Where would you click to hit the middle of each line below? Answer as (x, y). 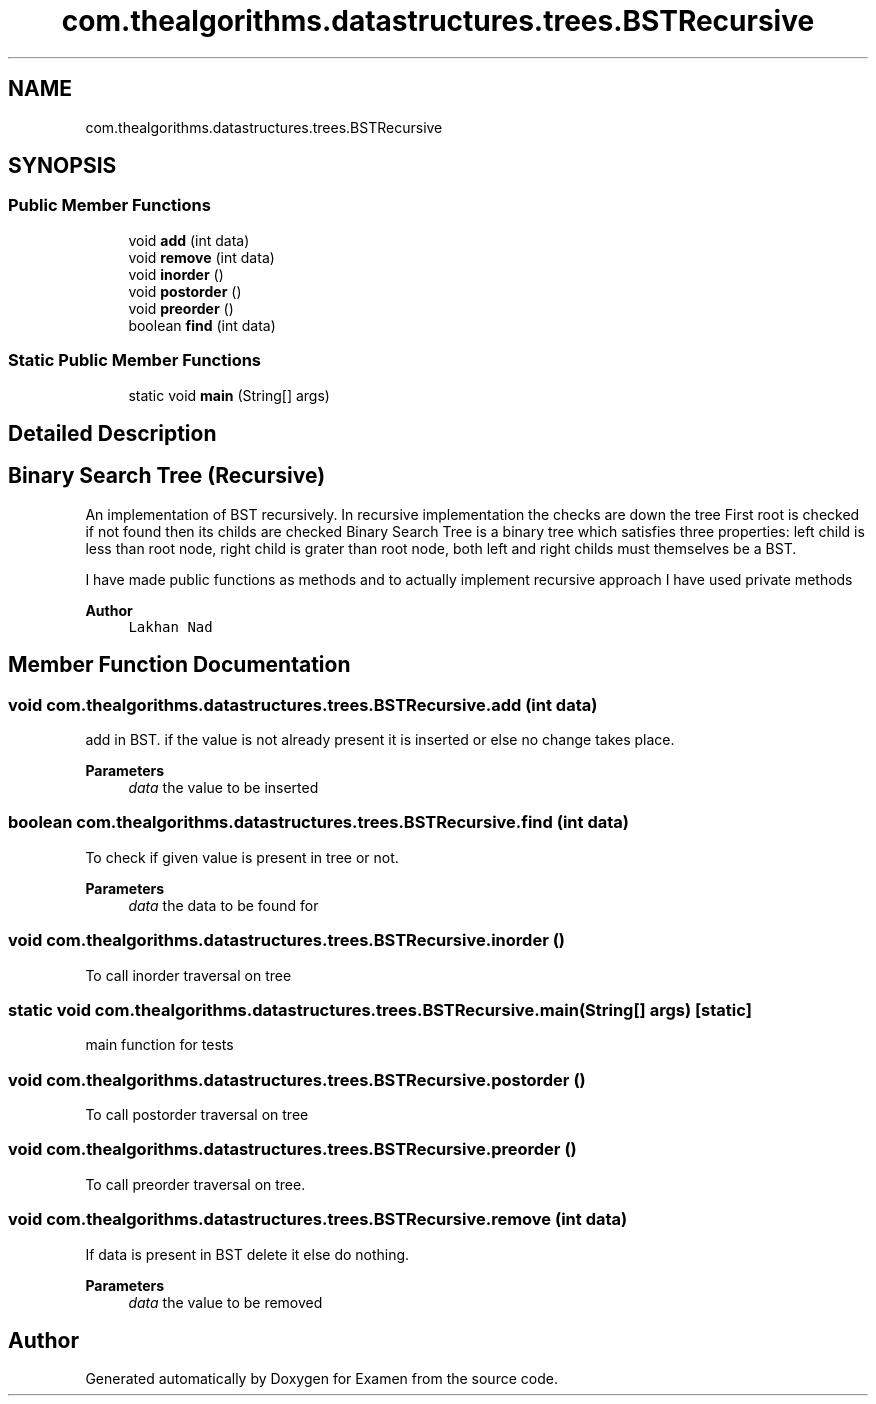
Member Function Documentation (179, 665)
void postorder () (185, 291)
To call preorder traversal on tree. (195, 1184)
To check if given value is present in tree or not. (242, 857)
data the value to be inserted (223, 788)
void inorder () (176, 274)
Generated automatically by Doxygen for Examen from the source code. (321, 1379)
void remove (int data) (201, 257)
